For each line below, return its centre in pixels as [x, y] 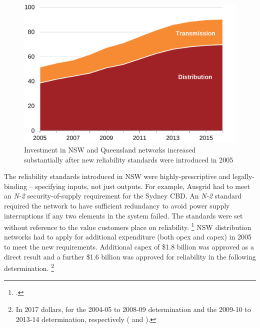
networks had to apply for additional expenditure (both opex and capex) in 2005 [128, 237]
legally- [244, 176]
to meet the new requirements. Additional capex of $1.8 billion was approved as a [129, 247]
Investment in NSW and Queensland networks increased [110, 150]
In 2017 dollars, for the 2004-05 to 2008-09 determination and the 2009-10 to [133, 309]
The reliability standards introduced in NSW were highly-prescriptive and [117, 176]
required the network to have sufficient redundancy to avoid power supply [117, 205]
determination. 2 [29, 267]
